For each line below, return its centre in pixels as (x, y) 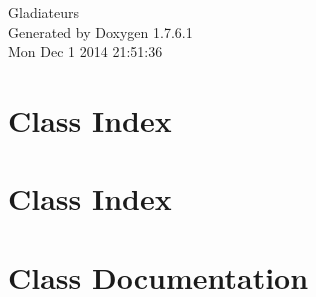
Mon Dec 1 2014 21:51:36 (85, 51)
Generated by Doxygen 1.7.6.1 (100, 31)
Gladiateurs (44, 12)
